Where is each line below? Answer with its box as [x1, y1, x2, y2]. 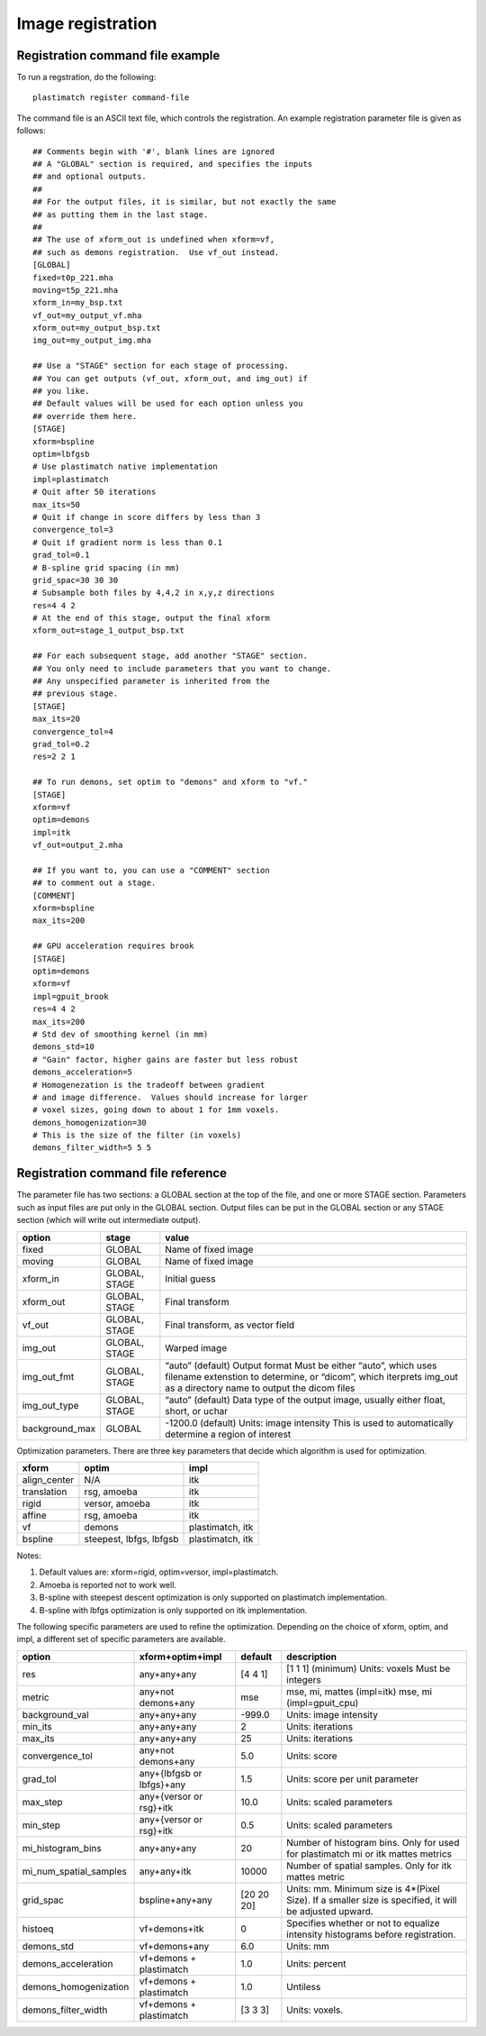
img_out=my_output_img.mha [32, 335, 152, 346]
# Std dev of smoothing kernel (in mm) [32, 1028, 209, 1039]
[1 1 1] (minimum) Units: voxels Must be [286, 1662, 451, 1675]
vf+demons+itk [139, 1922, 204, 1935]
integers [286, 1673, 321, 1685]
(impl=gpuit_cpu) [286, 1696, 359, 1709]
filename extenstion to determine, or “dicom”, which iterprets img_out [165, 1370, 459, 1383]
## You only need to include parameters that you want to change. [32, 663, 332, 673]
